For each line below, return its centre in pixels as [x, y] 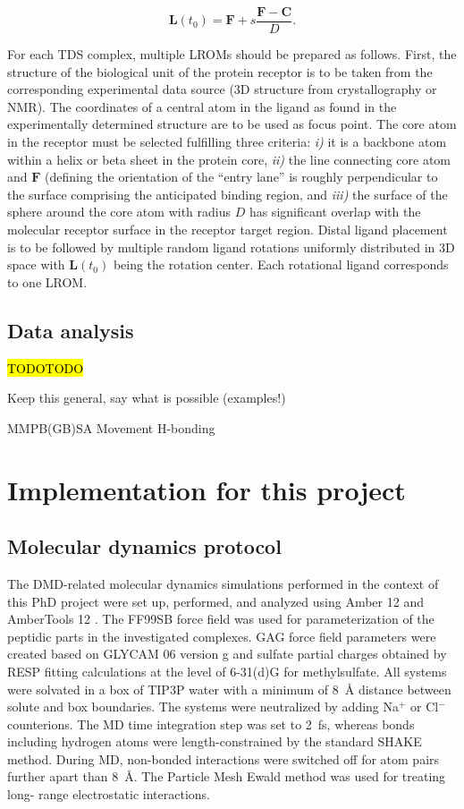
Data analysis [71, 330]
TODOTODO [46, 367]
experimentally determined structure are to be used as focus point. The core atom [232, 124]
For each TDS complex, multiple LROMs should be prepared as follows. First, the [232, 54]
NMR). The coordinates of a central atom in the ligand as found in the [202, 106]
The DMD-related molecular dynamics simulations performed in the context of [223, 583]
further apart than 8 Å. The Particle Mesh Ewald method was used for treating [227, 776]
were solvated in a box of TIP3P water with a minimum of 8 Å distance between [229, 689]
